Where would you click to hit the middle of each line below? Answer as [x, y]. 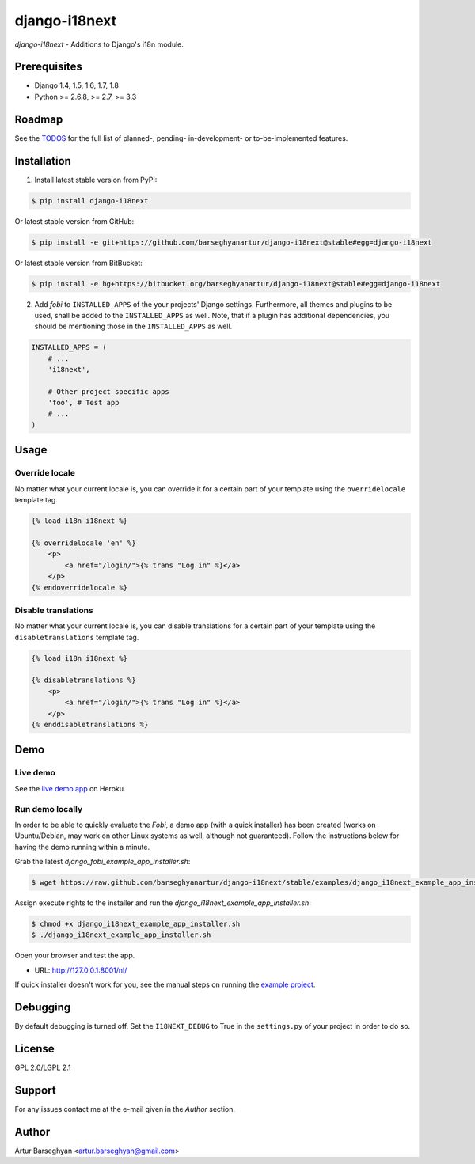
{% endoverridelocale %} [80, 587]
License [34, 1048]
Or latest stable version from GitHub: [74, 221]
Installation [43, 161]
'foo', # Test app [84, 403]
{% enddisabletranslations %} [90, 724]
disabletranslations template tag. [77, 637]
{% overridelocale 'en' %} [84, 543]
